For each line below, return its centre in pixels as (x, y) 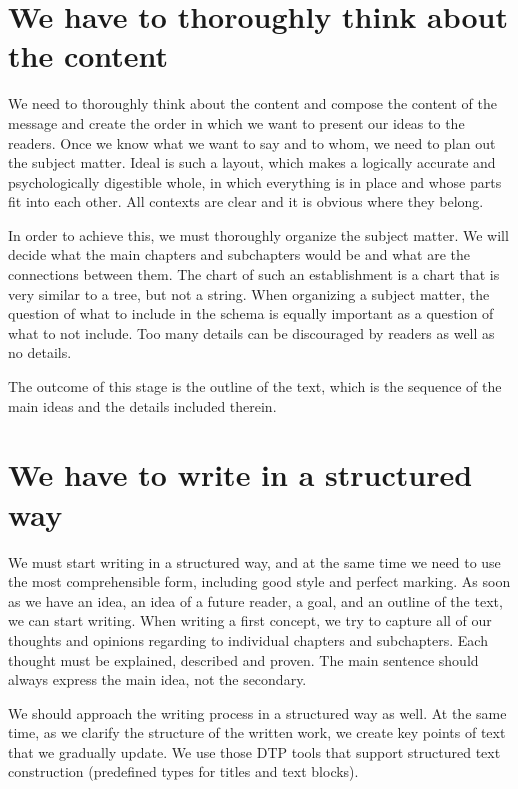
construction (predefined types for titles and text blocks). (183, 771)
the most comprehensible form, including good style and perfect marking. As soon (259, 581)
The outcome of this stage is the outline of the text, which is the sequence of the (255, 386)
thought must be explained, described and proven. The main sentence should (243, 659)
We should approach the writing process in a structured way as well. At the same (257, 712)
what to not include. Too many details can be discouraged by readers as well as (251, 332)
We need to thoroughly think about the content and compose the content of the (252, 103)
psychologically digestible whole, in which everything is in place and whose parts (255, 181)
